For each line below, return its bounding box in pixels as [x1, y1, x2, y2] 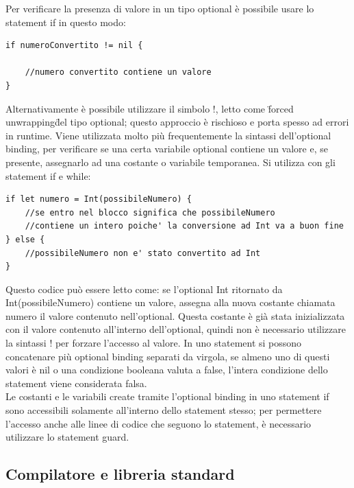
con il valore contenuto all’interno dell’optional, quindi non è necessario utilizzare [5, 322, 346, 336]
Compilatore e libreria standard [5, 463, 235, 485]
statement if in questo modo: [5, 14, 126, 29]
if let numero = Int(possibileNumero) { [5, 194, 192, 205]
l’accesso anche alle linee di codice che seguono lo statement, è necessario [5, 416, 312, 430]
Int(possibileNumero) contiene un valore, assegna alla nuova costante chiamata [5, 295, 336, 310]
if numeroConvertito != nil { [5, 40, 143, 51]
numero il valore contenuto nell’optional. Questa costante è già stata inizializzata [5, 308, 345, 323]
